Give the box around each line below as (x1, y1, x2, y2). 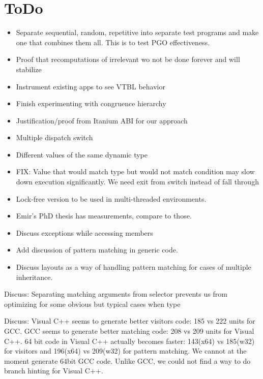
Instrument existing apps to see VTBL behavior (16, 81, 165, 91)
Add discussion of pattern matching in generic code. (16, 244, 178, 255)
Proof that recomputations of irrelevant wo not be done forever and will (16, 54, 240, 65)
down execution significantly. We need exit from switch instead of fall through (16, 176, 259, 187)
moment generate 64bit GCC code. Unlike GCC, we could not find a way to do (4, 355, 251, 366)
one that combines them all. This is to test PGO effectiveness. (16, 37, 210, 47)
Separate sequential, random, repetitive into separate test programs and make (16, 27, 259, 38)
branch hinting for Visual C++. (4, 365, 103, 376)
